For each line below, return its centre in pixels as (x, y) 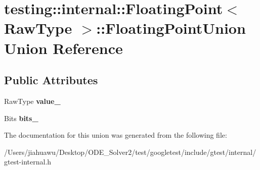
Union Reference (63, 48)
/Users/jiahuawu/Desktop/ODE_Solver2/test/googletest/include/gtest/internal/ (130, 152)
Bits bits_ (21, 118)
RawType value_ (32, 101)
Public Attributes (51, 80)
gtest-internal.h (28, 162)
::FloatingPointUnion (171, 28)
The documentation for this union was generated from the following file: (116, 135)
